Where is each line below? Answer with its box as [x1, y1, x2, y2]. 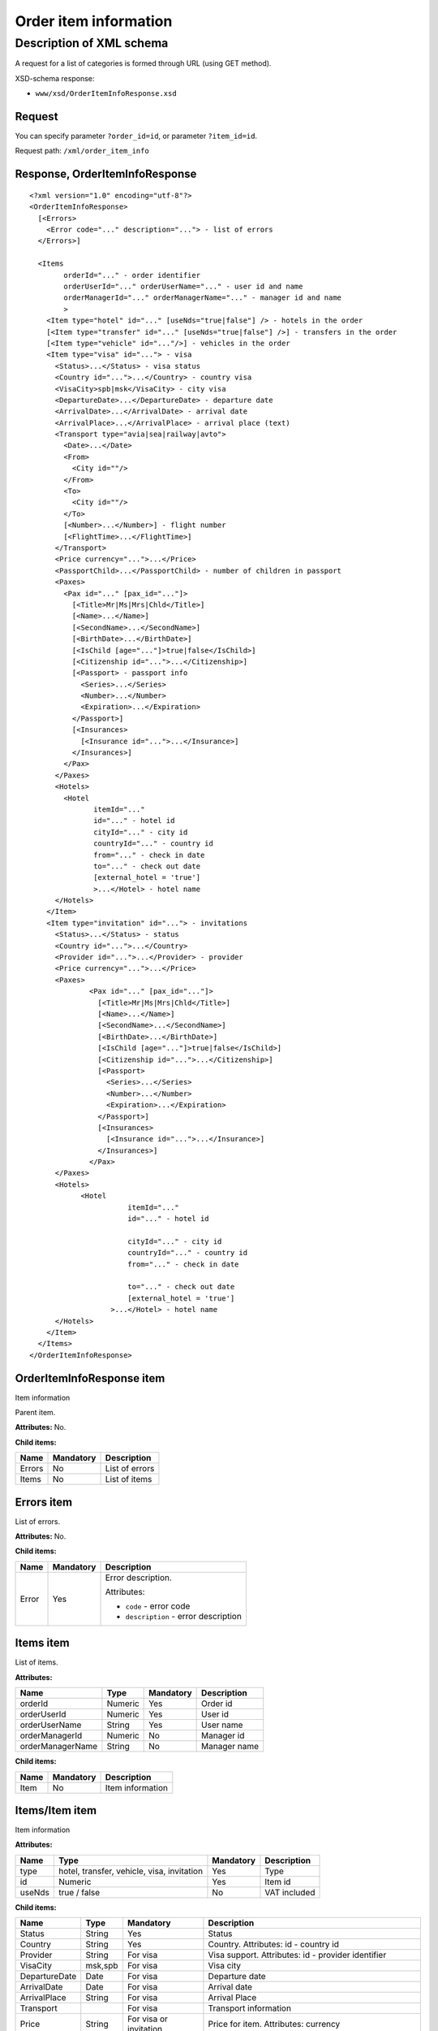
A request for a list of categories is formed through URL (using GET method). [15, 58, 272, 68]
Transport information [208, 2003, 292, 2014]
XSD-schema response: [15, 73, 95, 83]
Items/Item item [15, 1804, 97, 1817]
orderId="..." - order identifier [63, 271, 201, 279]
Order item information [15, 12, 173, 30]
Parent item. [15, 1408, 56, 1418]
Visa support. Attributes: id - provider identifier [208, 1950, 387, 1961]
